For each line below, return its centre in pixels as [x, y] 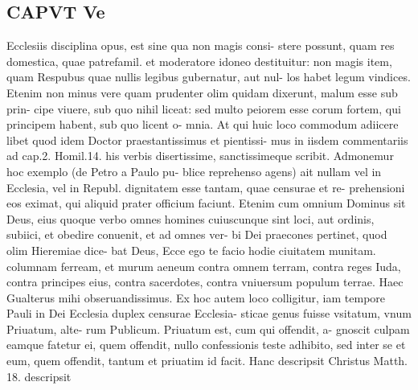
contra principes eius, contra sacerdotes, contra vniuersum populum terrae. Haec [205, 282]
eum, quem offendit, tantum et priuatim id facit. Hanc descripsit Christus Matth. [207, 361]
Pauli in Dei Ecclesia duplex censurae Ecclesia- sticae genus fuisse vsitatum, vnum [209, 313]
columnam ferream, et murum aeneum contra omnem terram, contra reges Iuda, [204, 266]
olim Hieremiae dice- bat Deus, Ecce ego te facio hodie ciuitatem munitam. [191, 250]
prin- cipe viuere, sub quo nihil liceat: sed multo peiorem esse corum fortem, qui [204, 108]
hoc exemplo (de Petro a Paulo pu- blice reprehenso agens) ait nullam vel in [194, 171]
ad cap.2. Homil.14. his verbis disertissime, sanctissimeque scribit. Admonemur [200, 156]
